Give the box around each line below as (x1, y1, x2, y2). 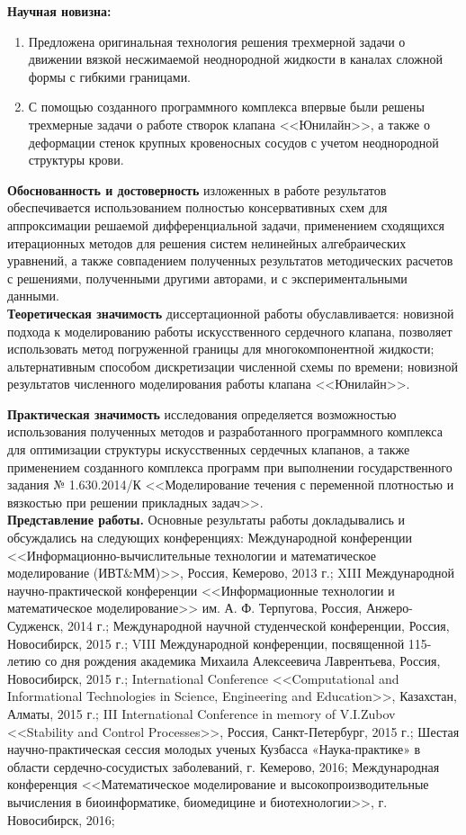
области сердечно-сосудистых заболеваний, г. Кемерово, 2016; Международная (7, 757, 440, 776)
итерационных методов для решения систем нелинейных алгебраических (7, 233, 407, 252)
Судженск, (7, 616, 64, 634)
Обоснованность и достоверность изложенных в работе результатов (7, 180, 387, 199)
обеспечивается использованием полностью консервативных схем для (7, 198, 388, 217)
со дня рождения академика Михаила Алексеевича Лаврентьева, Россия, (44, 651, 441, 670)
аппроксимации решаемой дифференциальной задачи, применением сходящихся (7, 215, 444, 234)
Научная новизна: (7, 2, 112, 20)
